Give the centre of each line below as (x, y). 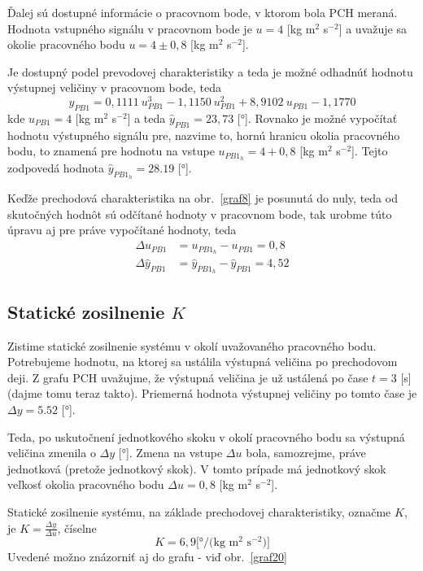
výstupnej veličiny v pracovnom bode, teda (115, 87)
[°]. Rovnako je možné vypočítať (317, 118)
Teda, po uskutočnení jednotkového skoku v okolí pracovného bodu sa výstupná (206, 436)
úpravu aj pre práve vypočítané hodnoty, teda (122, 230)
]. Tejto (370, 151)
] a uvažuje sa (373, 28)
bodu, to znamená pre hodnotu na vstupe (111, 151)
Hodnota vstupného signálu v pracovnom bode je (130, 28)
